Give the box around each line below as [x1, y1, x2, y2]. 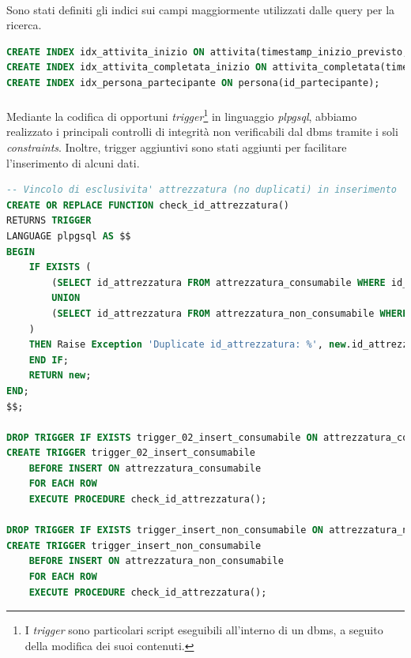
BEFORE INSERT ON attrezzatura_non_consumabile [28, 555, 284, 567]
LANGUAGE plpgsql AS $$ [6, 230, 131, 242]
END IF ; [28, 354, 69, 366]
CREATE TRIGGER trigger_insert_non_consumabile [6, 540, 262, 551]
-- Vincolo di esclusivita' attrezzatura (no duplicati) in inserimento [6, 184, 397, 196]
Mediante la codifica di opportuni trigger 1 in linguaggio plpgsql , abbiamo [6, 106, 357, 124]
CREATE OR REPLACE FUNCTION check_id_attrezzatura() [6, 199, 290, 211]
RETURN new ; [28, 370, 92, 382]
